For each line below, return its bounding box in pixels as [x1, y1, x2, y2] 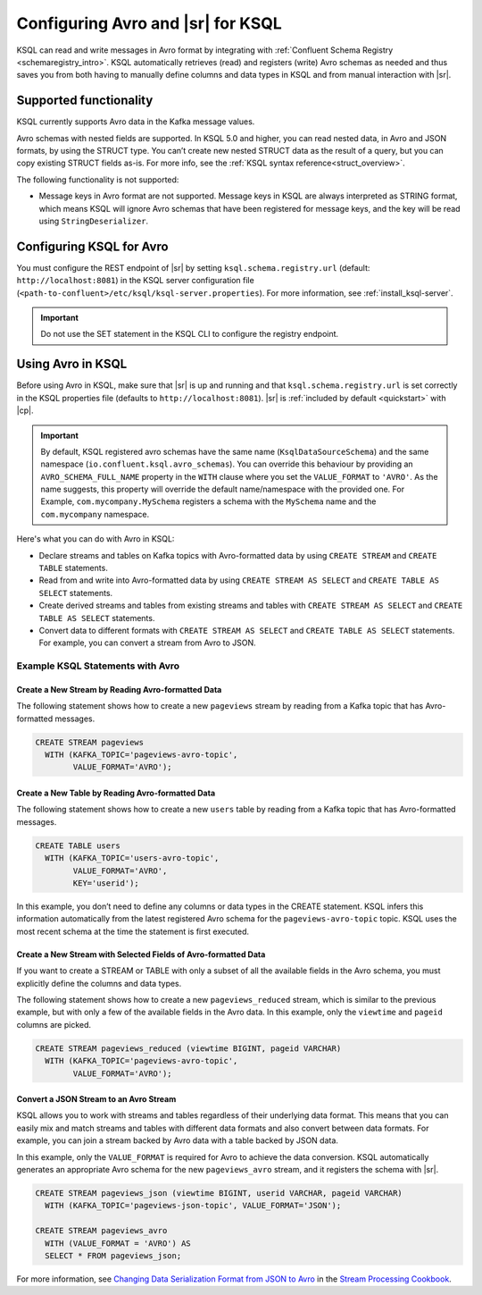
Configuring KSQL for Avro [16, 239, 169, 254]
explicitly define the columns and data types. [16, 978, 182, 988]
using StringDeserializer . [38, 215, 149, 226]
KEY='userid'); [72, 879, 140, 888]
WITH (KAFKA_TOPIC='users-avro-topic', [45, 854, 220, 863]
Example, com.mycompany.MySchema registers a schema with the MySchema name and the [40, 496, 377, 507]
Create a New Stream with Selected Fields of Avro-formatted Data [16, 948, 266, 960]
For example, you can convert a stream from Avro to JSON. [38, 637, 256, 648]
